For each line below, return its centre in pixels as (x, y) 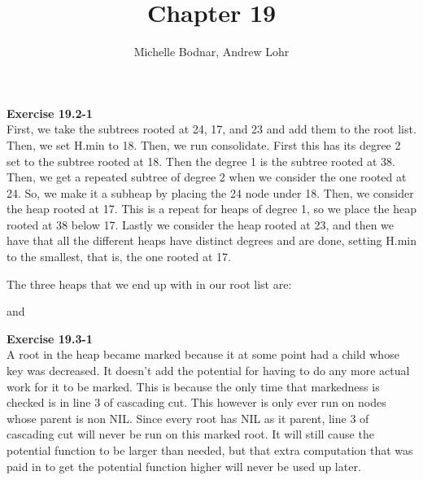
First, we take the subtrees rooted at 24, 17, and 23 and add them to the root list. (211, 129)
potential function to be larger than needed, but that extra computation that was (210, 450)
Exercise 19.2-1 (50, 113)
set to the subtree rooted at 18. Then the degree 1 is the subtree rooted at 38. (201, 161)
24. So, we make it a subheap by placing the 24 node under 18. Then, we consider (210, 192)
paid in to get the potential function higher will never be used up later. (184, 466)
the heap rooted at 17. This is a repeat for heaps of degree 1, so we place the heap (212, 209)
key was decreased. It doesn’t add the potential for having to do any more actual (208, 371)
